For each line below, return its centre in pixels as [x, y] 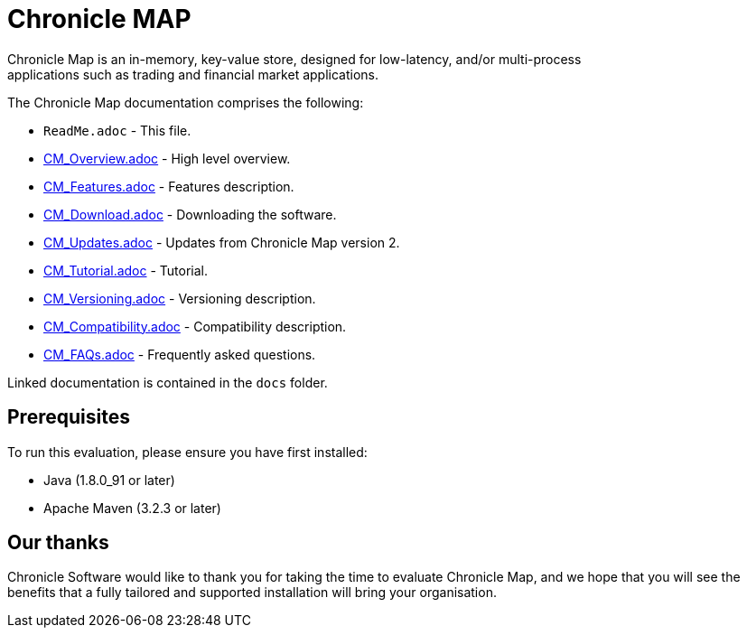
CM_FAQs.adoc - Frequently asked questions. [180, 354]
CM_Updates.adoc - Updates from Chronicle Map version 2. [222, 242]
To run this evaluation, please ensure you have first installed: [187, 452]
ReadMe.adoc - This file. [117, 130]
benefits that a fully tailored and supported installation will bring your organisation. [252, 593]
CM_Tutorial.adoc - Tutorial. [126, 270]
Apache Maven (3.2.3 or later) [132, 508]
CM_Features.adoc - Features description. [169, 186]
